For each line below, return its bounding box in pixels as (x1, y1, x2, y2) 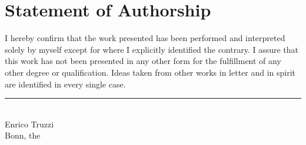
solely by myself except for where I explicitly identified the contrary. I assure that (5, 43, 299, 55)
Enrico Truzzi (5, 117, 54, 130)
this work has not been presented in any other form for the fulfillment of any (5, 55, 281, 67)
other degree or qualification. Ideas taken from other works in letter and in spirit (5, 66, 296, 78)
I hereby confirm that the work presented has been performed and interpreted (5, 32, 285, 44)
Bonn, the (5, 129, 41, 141)
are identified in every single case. (5, 77, 126, 90)
